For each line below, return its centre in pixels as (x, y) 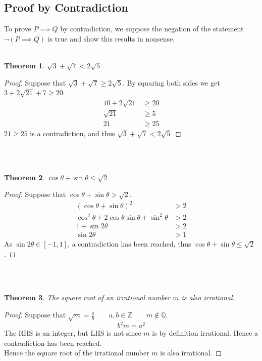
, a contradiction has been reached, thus (129, 244)
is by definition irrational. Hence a (205, 333)
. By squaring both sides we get (171, 82)
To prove (18, 29)
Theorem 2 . (24, 177)
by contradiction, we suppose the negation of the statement (152, 29)
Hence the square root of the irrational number (77, 353)
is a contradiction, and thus (72, 133)
